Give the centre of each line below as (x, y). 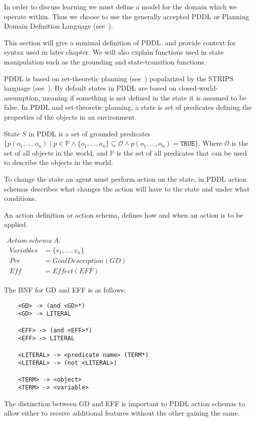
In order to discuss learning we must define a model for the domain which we (121, 6)
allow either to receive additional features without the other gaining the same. (122, 413)
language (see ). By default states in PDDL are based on (90, 88)
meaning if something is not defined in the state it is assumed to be (144, 97)
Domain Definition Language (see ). (58, 26)
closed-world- (198, 88)
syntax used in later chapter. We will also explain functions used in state (114, 52)
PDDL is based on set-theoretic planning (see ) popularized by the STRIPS (119, 78)
